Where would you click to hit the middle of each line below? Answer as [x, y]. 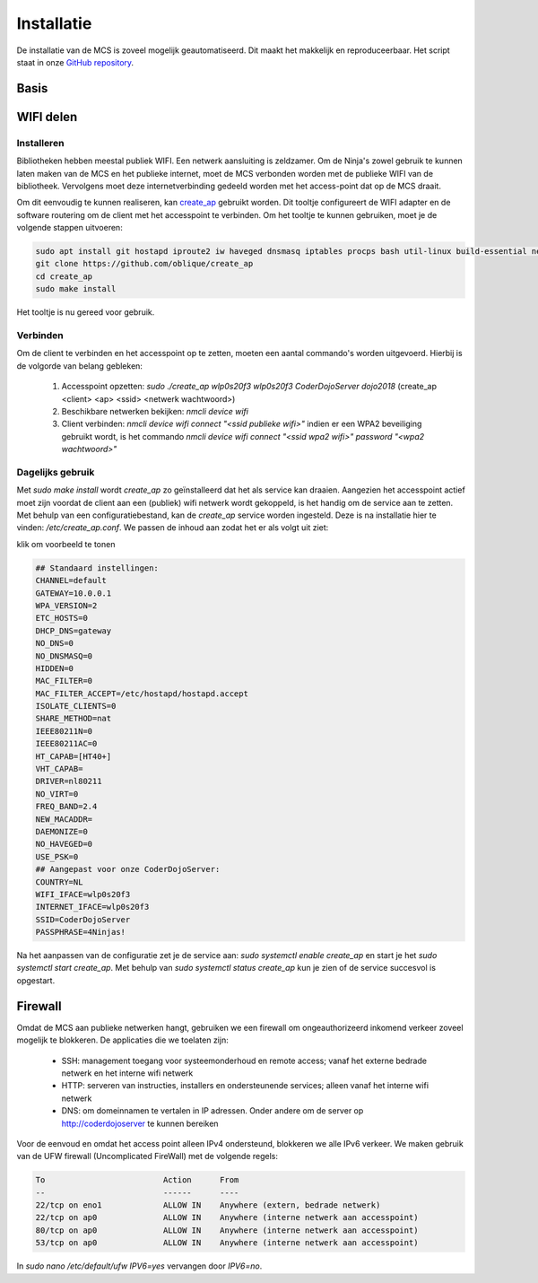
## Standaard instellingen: [97, 568]
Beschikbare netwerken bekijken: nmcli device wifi [155, 411]
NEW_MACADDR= [64, 819]
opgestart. [36, 980]
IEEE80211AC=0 [66, 744]
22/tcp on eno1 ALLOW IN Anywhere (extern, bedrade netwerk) [208, 1205]
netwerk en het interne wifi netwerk [127, 1073]
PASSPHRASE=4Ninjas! [80, 932]
